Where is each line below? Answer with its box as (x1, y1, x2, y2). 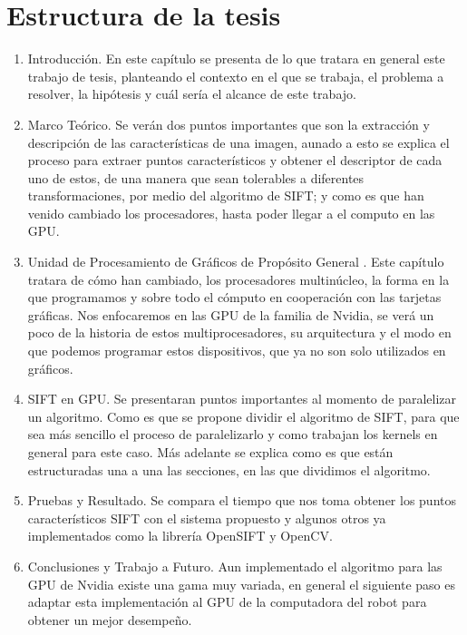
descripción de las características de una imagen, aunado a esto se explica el (27, 132, 450, 151)
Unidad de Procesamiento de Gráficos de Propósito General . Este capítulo (27, 252, 444, 271)
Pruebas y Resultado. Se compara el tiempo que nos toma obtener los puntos (27, 491, 457, 510)
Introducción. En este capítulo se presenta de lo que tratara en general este (27, 49, 445, 68)
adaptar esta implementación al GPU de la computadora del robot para (27, 592, 427, 611)
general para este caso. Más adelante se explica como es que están (27, 443, 394, 461)
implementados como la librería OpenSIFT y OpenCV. (27, 526, 333, 545)
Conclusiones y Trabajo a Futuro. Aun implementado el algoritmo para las (27, 556, 443, 575)
